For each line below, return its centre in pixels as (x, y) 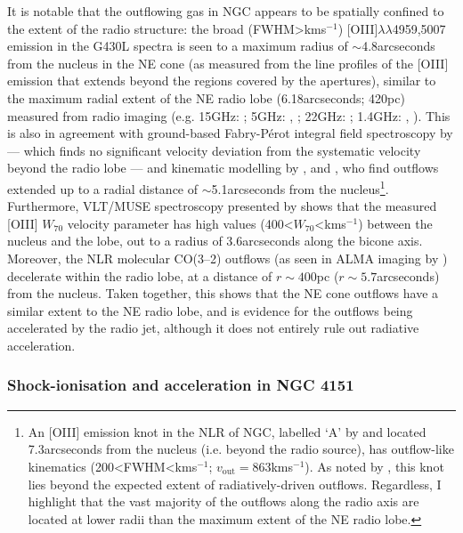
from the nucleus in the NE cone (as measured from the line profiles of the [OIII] (228, 63)
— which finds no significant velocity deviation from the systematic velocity (214, 150)
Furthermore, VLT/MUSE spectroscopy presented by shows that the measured (222, 206)
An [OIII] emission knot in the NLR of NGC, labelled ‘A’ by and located (227, 431)
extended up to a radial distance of (103, 188)
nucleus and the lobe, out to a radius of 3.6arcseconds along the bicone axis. (215, 241)
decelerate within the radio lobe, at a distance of (140, 275)
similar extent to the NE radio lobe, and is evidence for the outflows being (210, 310)
